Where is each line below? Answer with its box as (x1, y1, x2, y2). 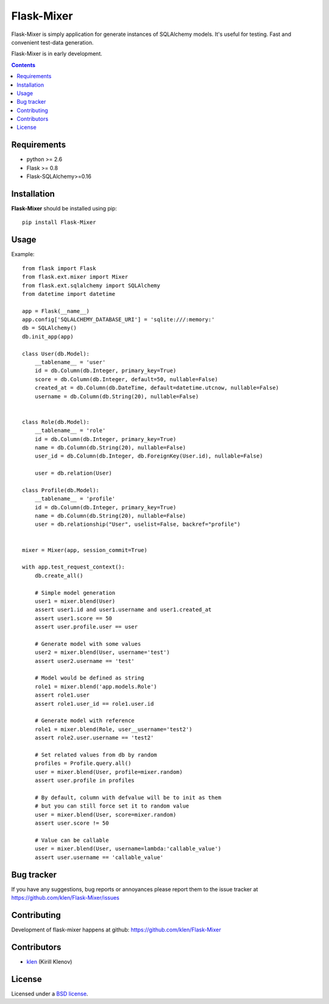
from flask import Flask (22, 265, 96, 271)
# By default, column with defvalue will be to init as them (34, 794, 222, 801)
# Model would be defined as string (34, 675, 144, 681)
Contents (11, 61, 36, 68)
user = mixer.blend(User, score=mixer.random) (34, 811, 177, 818)
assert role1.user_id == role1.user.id (34, 700, 154, 707)
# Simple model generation (34, 589, 116, 596)
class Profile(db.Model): (22, 487, 100, 493)
